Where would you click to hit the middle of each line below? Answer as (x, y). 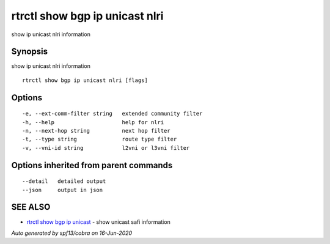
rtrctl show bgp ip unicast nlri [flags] (85, 80)
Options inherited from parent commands (92, 165)
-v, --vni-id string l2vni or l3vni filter (106, 148)
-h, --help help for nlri (93, 122)
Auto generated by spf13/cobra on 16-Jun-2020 (72, 233)
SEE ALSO (31, 207)
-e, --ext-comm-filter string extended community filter (112, 114)
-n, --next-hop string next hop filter (96, 131)
